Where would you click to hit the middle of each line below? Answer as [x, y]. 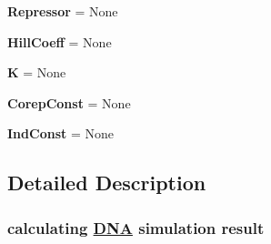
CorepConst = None [69, 102]
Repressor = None [63, 11]
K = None [37, 72]
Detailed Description [107, 183]
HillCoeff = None [60, 41]
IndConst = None [60, 133]
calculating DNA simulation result [136, 227]
